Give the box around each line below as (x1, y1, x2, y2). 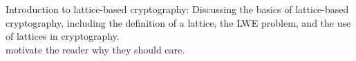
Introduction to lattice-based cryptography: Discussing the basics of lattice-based (6, 2, 349, 16)
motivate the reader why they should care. (6, 42, 185, 56)
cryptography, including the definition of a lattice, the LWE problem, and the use (6, 15, 351, 29)
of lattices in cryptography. (6, 29, 120, 43)
